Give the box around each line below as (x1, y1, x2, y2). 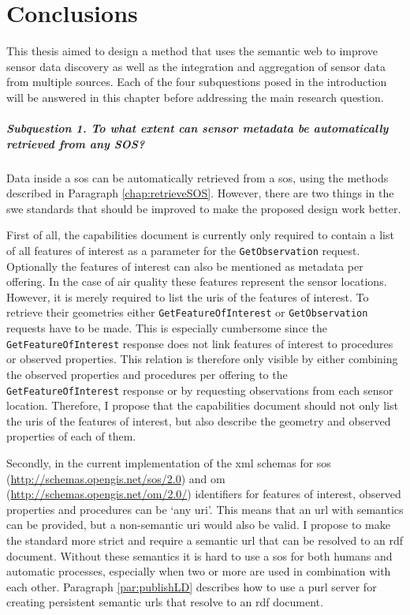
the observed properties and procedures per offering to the (6, 366, 288, 382)
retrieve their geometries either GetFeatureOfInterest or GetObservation (6, 304, 368, 321)
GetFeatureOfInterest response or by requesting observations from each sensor (6, 381, 393, 398)
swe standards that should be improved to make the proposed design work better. (6, 200, 401, 216)
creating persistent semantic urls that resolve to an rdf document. (6, 594, 323, 610)
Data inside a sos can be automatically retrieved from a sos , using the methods (6, 169, 389, 186)
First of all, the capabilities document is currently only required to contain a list (6, 227, 394, 243)
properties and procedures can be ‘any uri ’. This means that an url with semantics (6, 501, 404, 517)
